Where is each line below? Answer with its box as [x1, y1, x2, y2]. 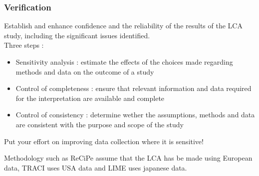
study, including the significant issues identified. [4, 30, 150, 40]
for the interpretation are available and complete [15, 92, 165, 103]
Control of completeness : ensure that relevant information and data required [15, 83, 252, 93]
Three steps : [4, 40, 44, 50]
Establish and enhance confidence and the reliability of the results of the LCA [4, 20, 243, 31]
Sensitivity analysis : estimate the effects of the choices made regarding [15, 57, 233, 67]
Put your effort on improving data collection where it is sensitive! [4, 136, 204, 146]
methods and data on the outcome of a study [15, 66, 154, 77]
